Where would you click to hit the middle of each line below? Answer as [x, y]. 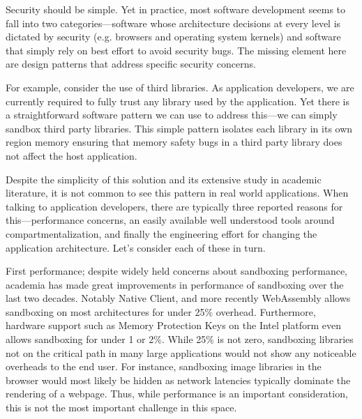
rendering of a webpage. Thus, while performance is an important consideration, [177, 394]
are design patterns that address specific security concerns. [131, 64]
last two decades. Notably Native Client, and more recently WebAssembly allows [178, 298]
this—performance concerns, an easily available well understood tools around [170, 220]
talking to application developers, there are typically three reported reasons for [174, 206]
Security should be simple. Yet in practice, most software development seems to [176, 9]
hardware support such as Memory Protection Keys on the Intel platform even [174, 325]
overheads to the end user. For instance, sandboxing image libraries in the [164, 366]
